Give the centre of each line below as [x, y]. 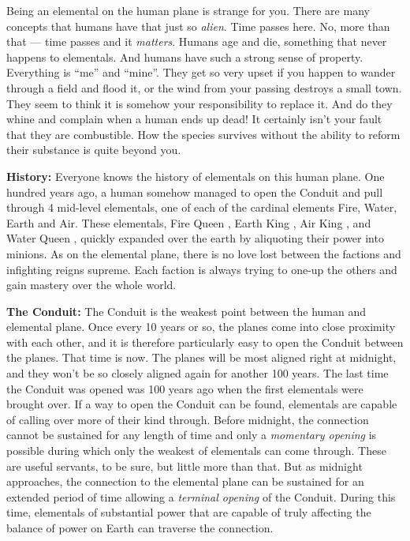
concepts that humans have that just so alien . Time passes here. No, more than [198, 26]
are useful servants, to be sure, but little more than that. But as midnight [184, 466]
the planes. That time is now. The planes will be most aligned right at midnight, [201, 357]
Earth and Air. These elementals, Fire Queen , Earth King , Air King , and [189, 222]
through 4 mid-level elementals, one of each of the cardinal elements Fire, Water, [202, 207]
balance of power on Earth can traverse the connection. [140, 528]
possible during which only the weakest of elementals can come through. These [196, 451]
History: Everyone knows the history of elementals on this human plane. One [196, 176]
